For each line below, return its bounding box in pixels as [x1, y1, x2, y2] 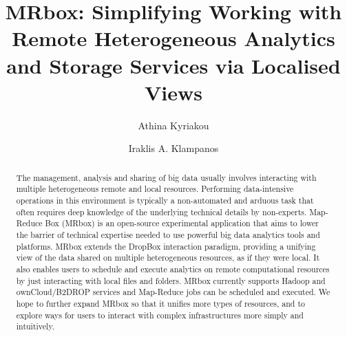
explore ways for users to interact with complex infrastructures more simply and [16, 309, 304, 320]
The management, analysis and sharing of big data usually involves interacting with [16, 171, 317, 183]
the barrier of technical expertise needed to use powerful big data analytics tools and [16, 228, 320, 240]
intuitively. [16, 320, 54, 332]
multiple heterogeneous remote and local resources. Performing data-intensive [16, 183, 294, 195]
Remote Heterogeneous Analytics [12, 24, 335, 52]
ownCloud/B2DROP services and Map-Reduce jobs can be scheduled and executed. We [16, 286, 330, 298]
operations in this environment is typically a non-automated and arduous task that [16, 194, 314, 206]
